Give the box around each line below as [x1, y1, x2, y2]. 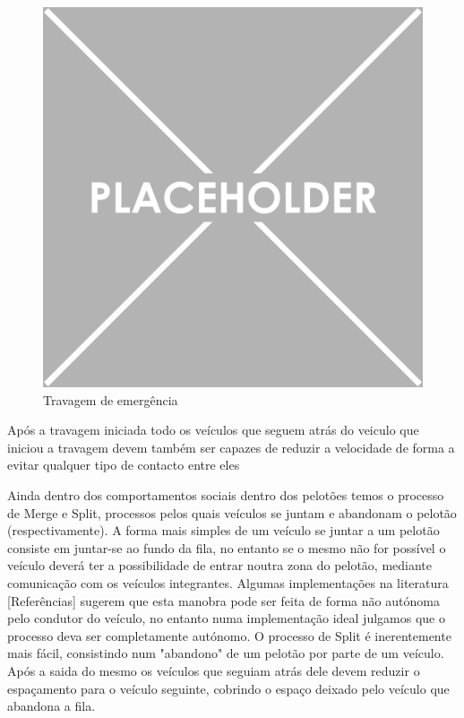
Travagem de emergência [43, 390, 178, 409]
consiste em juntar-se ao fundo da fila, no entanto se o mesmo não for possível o [7, 538, 446, 557]
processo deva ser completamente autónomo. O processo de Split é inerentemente [7, 626, 451, 644]
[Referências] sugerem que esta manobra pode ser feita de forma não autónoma [7, 591, 440, 610]
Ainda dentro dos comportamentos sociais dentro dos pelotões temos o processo [7, 485, 444, 504]
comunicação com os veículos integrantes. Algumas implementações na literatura [7, 573, 449, 592]
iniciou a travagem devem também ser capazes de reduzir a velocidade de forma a [7, 437, 455, 456]
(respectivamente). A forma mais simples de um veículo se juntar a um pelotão [7, 521, 440, 540]
